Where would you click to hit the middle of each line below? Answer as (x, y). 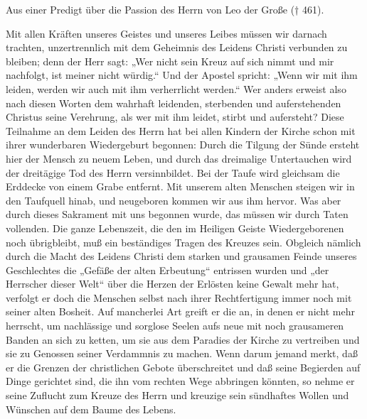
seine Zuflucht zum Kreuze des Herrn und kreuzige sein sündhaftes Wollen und (177, 395)
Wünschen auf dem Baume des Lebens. (91, 409)
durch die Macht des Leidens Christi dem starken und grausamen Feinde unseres (181, 256)
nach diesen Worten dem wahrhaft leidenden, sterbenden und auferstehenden (174, 103)
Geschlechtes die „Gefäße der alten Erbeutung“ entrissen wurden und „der (167, 270)
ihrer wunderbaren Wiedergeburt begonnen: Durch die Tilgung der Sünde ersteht (183, 145)
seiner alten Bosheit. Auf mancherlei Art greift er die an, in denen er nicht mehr (180, 311)
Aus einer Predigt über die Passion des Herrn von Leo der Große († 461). (165, 9)
